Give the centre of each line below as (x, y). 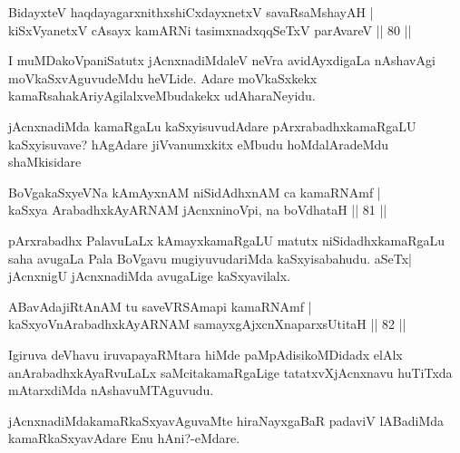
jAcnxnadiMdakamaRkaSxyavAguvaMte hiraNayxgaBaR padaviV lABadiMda (226, 420)
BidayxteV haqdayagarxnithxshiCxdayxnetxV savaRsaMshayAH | (191, 12)
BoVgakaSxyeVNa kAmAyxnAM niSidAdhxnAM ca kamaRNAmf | (195, 192)
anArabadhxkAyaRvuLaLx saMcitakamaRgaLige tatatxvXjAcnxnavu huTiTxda (230, 372)
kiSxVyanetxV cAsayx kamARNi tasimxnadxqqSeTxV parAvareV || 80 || (210, 29)
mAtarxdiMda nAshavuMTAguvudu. (111, 390)
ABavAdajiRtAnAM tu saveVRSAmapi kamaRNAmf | (160, 306)
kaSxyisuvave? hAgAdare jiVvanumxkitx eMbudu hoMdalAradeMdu (199, 144)
